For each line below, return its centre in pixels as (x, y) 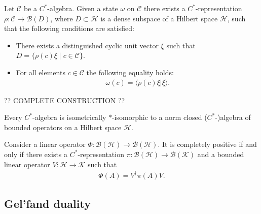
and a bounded (221, 154)
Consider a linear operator (45, 144)
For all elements (41, 72)
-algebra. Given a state (83, 8)
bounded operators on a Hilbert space (63, 127)
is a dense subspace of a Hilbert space (159, 18)
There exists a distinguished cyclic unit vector (87, 45)
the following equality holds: (130, 72)
